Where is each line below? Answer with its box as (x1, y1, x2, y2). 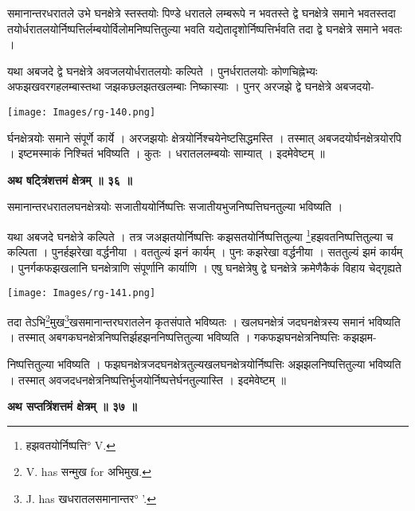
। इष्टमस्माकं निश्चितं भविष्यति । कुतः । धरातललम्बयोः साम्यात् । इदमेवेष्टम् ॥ (7, 145, 325, 162)
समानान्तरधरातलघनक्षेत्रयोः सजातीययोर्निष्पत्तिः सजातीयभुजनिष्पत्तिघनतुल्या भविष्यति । (7, 198, 343, 215)
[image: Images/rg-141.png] (7, 287, 156, 299)
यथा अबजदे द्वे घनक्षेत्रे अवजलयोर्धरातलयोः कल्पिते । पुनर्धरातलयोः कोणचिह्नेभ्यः (7, 62, 318, 79)
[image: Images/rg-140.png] (7, 106, 156, 118)
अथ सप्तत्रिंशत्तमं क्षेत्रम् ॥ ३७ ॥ (7, 398, 137, 415)
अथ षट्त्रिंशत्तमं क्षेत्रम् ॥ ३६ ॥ (7, 171, 132, 188)
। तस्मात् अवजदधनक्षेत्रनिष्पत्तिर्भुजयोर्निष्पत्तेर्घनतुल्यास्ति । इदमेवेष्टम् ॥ (7, 371, 287, 388)
